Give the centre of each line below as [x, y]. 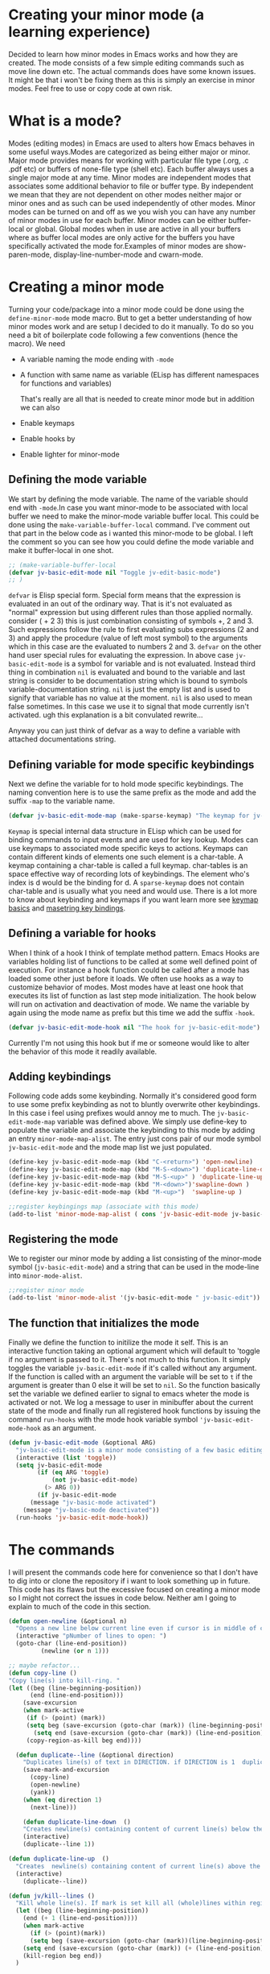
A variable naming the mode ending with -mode [97, 359]
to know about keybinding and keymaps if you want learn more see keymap [133, 899]
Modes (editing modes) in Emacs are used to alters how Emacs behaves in [132, 143]
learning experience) [80, 32]
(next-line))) [53, 1807]
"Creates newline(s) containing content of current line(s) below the [143, 1829]
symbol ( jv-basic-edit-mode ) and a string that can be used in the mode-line [134, 1267]
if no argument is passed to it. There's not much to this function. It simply [129, 1359]
